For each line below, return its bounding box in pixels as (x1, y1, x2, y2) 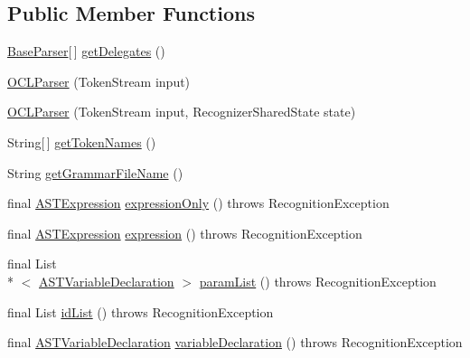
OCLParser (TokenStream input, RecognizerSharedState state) (7, 102, 356, 121)
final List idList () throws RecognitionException (7, 302, 274, 321)
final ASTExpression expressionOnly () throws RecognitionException (7, 193, 390, 212)
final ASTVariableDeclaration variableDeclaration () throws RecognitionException (7, 333, 463, 352)
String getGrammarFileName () (7, 163, 183, 182)
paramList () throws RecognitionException (199, 271, 437, 290)
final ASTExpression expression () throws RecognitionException (7, 223, 362, 242)
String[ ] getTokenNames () (7, 132, 156, 151)
